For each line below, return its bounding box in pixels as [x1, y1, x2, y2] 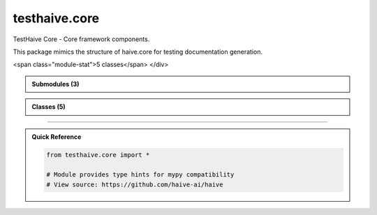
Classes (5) [31, 103, 66, 111]
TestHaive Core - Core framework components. [13, 35, 150, 43]
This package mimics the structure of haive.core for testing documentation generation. [13, 47, 263, 56]
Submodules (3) [31, 80, 80, 88]
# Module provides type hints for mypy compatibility [46, 171, 235, 179]
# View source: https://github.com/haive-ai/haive [46, 180, 223, 188]
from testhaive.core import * [46, 151, 150, 159]
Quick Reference [31, 133, 82, 141]
